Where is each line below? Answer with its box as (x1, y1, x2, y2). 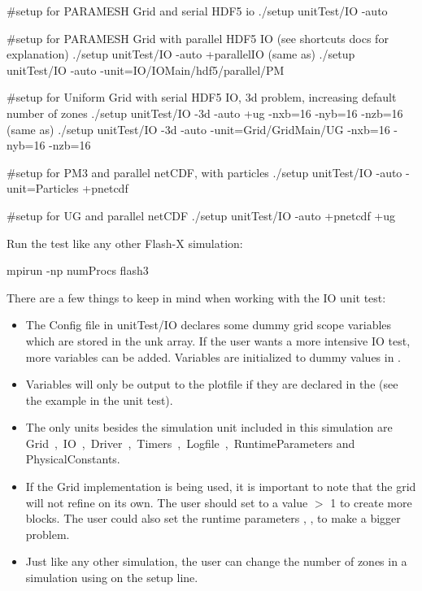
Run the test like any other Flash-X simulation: (7, 234, 243, 251)
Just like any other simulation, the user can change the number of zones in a (25, 553, 407, 570)
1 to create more (330, 493, 412, 511)
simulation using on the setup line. (25, 569, 198, 586)
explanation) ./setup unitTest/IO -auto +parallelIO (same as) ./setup (7, 46, 355, 63)
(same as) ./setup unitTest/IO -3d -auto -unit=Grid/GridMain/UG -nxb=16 (7, 120, 390, 137)
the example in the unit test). (25, 391, 173, 408)
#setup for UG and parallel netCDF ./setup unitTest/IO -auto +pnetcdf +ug (7, 206, 396, 224)
